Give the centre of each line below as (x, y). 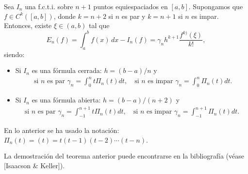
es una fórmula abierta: (66, 100)
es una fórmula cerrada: (67, 70)
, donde (65, 16)
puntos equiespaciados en (131, 6)
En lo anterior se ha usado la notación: (62, 130)
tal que (99, 25)
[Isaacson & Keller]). (34, 165)
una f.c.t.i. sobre (49, 6)
